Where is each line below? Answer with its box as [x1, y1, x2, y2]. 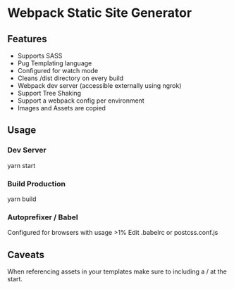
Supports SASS [17, 51, 63, 60]
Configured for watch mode [17, 67, 99, 75]
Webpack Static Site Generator [7, 5, 192, 21]
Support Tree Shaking [17, 89, 82, 97]
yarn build [7, 195, 37, 203]
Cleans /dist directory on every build [17, 74, 124, 82]
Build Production [7, 179, 66, 188]
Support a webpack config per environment [17, 96, 144, 105]
